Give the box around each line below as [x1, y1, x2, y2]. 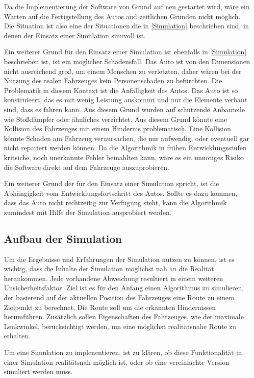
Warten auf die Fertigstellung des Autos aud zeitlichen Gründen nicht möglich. [4, 11, 241, 21]
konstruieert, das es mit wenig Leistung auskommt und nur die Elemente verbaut [4, 94, 248, 105]
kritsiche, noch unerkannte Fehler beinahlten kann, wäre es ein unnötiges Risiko [4, 152, 244, 162]
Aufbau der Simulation [4, 231, 122, 246]
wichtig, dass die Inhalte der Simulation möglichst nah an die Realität [4, 263, 214, 274]
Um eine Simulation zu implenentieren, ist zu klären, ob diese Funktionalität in [4, 347, 242, 357]
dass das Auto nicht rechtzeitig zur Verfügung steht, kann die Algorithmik [4, 197, 227, 208]
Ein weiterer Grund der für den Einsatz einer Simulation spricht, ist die [4, 178, 219, 189]
